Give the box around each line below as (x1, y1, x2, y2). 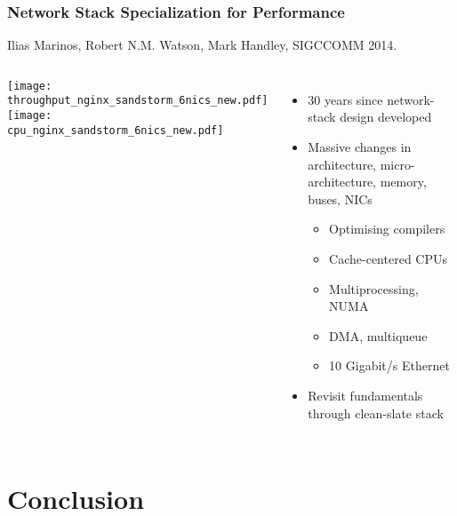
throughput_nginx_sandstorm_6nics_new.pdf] (7, 94, 269, 107)
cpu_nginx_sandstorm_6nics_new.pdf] (7, 123, 224, 137)
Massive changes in (308, 138, 412, 155)
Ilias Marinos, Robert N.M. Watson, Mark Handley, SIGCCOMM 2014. (7, 36, 397, 54)
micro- (380, 155, 415, 173)
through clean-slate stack (308, 403, 444, 422)
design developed (340, 107, 432, 126)
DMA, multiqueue (329, 326, 428, 345)
